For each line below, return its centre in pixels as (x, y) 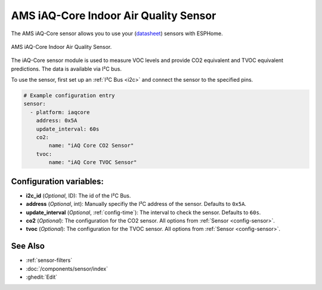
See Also (28, 246)
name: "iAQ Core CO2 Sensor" (91, 146)
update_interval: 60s (68, 129)
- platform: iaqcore (60, 112)
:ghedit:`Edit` (42, 277)
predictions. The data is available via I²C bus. (66, 69)
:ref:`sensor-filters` (49, 260)
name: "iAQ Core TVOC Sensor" (93, 162)
